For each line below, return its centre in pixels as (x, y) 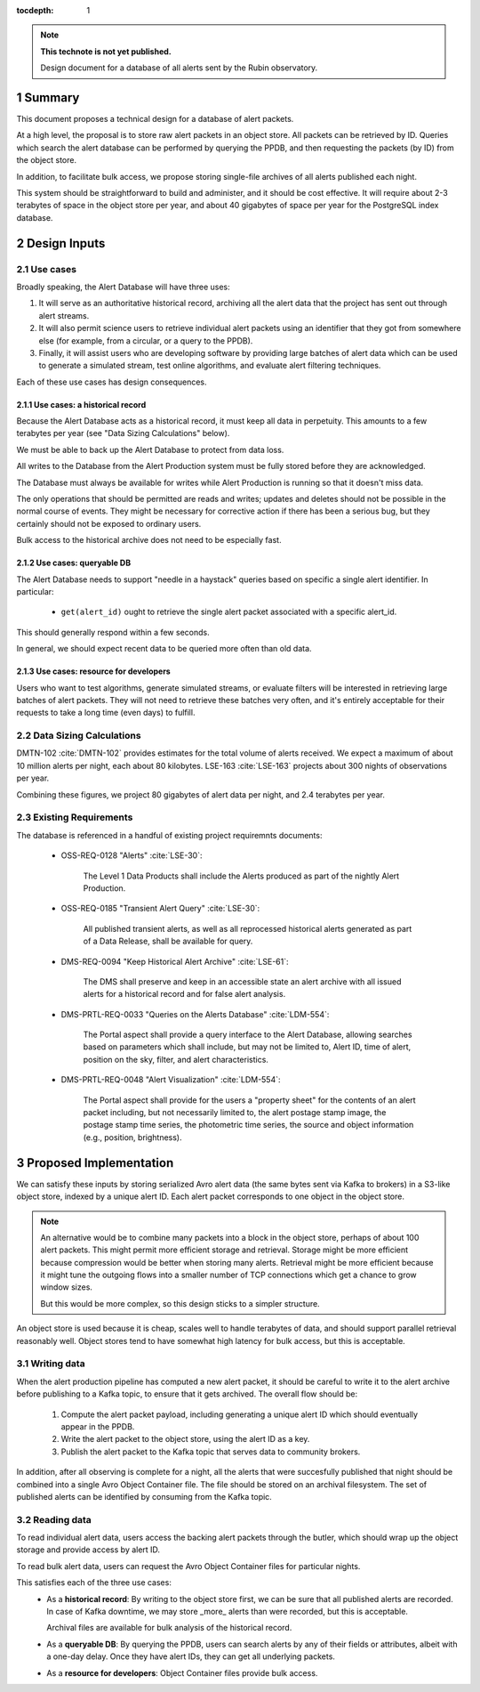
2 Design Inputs (61, 243)
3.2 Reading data (54, 1519)
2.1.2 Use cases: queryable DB (74, 563)
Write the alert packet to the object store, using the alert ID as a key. (185, 1439)
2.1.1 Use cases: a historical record (81, 404)
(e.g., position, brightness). (132, 1137)
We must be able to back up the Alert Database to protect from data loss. (150, 449)
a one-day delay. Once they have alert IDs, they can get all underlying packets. (191, 1656)
